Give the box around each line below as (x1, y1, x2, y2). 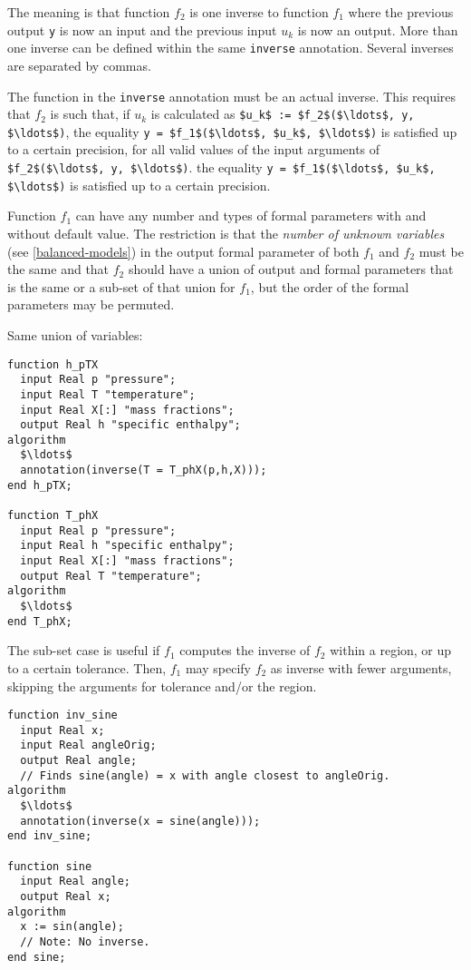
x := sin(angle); (20, 920, 124, 934)
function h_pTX (7, 358, 99, 371)
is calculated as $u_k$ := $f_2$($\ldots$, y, (150, 104, 415, 123)
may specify (185, 658, 251, 677)
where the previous (348, 3, 454, 21)
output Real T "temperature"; (20, 569, 202, 583)
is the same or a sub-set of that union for (7, 277, 235, 296)
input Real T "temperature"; (20, 387, 196, 401)
